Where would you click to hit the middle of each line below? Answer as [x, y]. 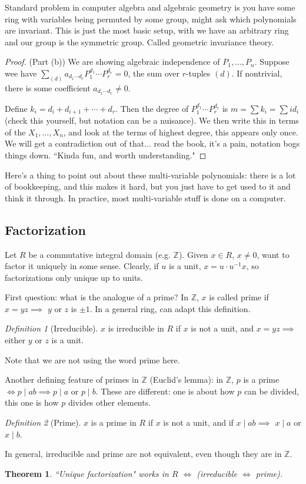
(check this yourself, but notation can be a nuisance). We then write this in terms [152, 120]
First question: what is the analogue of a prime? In [97, 297]
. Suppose [272, 62]
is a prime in [114, 422]
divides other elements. [109, 402]
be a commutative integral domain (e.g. [99, 254]
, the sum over [154, 73]
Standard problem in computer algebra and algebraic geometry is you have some [150, 7]
